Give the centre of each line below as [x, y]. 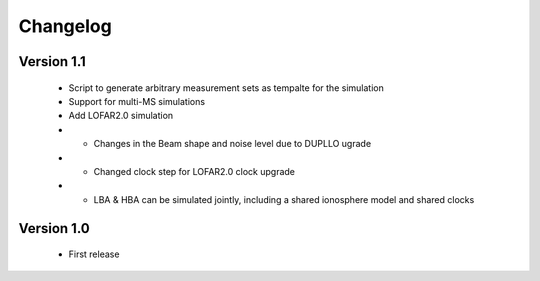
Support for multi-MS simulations [136, 101]
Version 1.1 [52, 61]
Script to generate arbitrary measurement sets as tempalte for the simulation [226, 87]
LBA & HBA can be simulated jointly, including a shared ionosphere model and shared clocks [284, 199]
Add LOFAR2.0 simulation [121, 116]
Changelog [65, 26]
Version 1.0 [54, 228]
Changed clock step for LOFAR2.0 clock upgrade [194, 171]
